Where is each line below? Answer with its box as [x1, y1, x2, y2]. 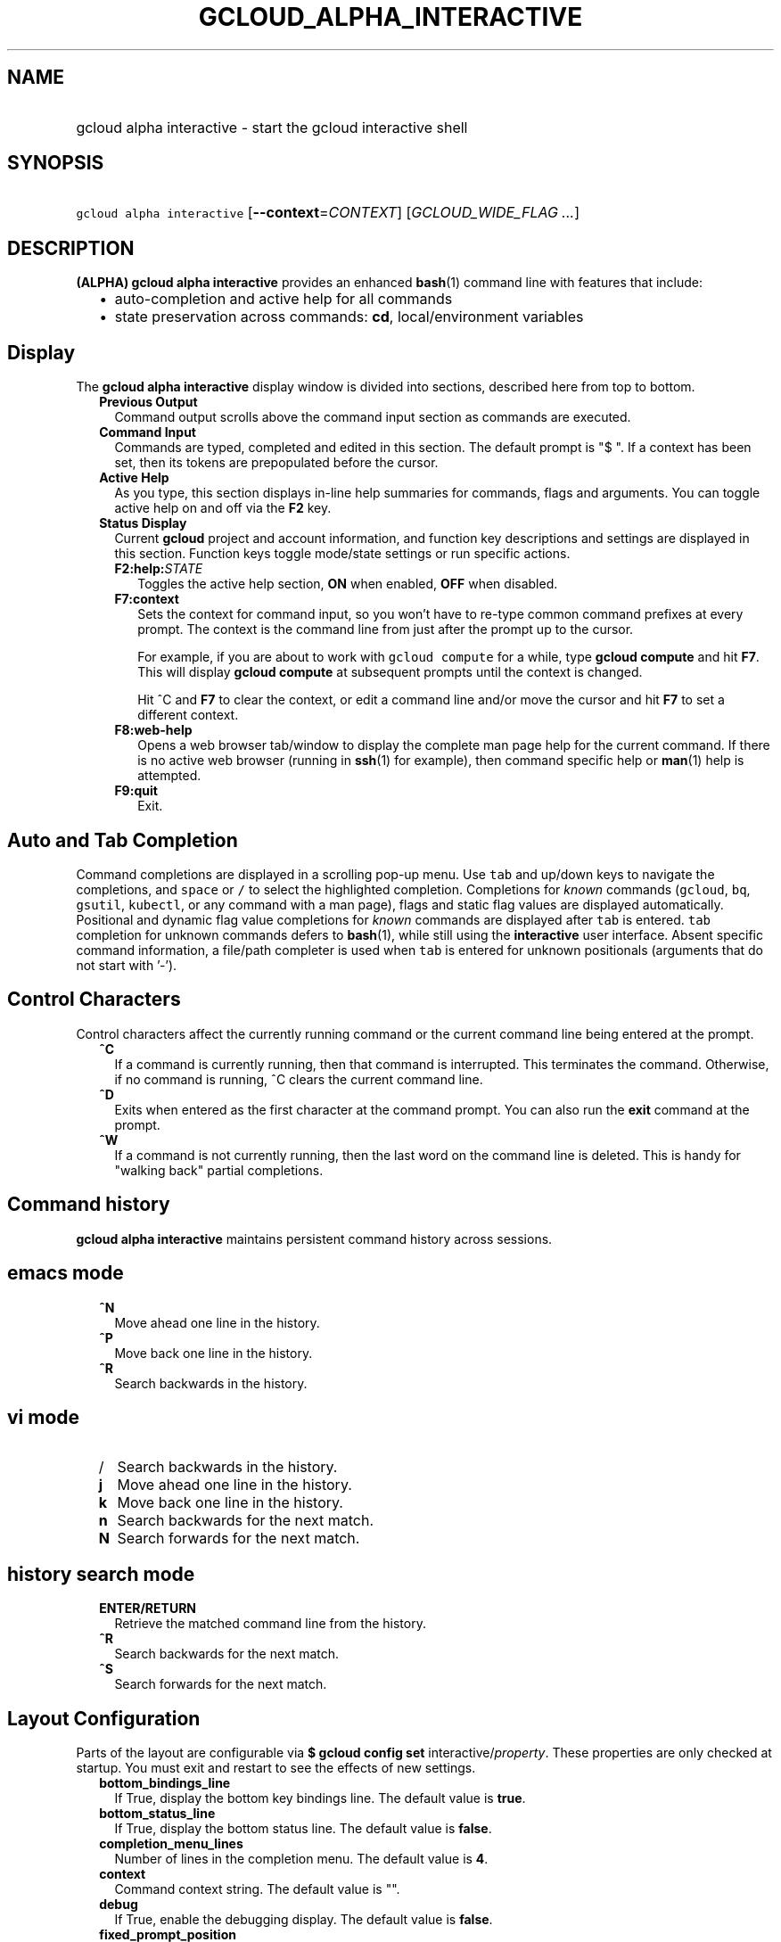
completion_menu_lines [99, 1836, 243, 1852]
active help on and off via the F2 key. [114, 500, 332, 516]
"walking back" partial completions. [114, 1162, 324, 1178]
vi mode [7, 1405, 80, 1428]
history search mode [7, 1562, 195, 1585]
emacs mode [7, 1262, 124, 1285]
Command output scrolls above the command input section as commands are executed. [114, 409, 631, 425]
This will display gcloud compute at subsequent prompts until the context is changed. [137, 664, 643, 680]
